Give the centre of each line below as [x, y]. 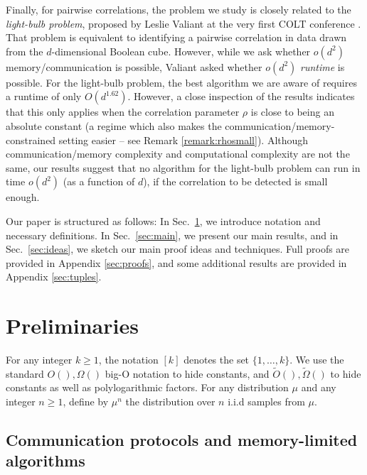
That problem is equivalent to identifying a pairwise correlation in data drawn [176, 37]
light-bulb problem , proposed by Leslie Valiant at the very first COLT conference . [183, 23]
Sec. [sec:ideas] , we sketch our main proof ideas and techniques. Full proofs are [178, 249]
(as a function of [99, 181]
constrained [31, 140]
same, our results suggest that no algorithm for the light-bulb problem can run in [183, 167]
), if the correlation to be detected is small [235, 181]
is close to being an [292, 112]
